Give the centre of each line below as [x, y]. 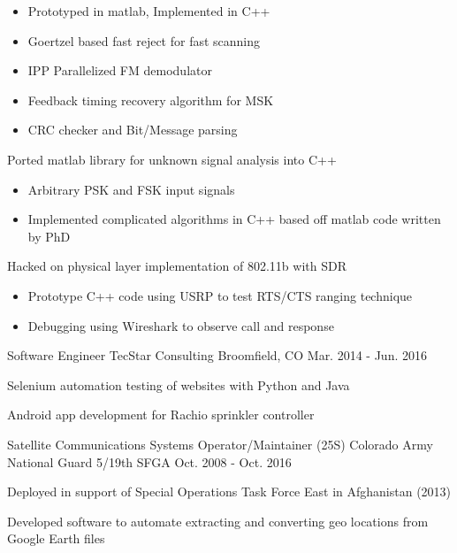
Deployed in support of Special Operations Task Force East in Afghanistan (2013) [229, 492]
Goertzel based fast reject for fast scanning [144, 40]
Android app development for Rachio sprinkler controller [161, 415]
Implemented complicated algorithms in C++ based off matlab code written [234, 219]
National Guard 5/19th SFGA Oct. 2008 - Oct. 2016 [149, 461]
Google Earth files [56, 538]
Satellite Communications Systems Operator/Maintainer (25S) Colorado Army [220, 444]
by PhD [49, 236]
